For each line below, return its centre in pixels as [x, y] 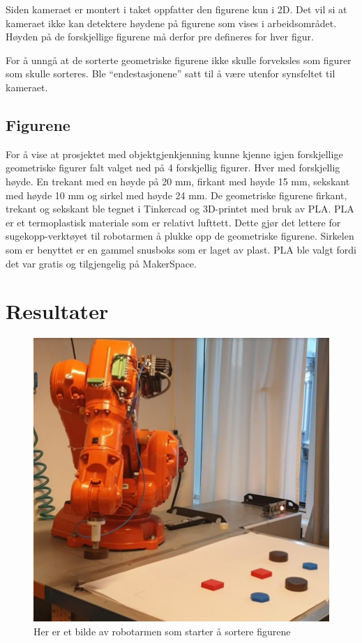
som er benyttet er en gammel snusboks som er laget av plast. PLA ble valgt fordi [181, 249]
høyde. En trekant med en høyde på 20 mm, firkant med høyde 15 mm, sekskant [178, 181]
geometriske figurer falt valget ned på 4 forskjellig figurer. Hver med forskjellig [173, 168]
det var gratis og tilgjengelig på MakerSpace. [101, 263]
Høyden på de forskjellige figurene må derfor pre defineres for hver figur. [160, 37]
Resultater [57, 311]
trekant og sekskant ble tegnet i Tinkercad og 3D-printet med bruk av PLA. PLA [180, 209]
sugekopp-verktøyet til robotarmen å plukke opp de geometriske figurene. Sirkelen [180, 236]
